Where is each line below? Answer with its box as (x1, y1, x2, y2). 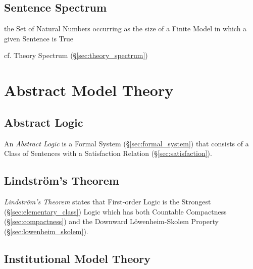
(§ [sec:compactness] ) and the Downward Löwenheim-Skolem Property (4, 216, 219, 227)
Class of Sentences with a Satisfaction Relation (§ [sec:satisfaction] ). (4, 148, 212, 158)
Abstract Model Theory (4, 80, 174, 100)
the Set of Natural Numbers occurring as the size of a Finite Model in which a (4, 23, 247, 34)
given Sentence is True (4, 33, 73, 43)
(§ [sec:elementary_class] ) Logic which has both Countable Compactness (4, 206, 227, 217)
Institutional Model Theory (4, 250, 151, 266)
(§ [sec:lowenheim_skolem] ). (4, 226, 88, 236)
